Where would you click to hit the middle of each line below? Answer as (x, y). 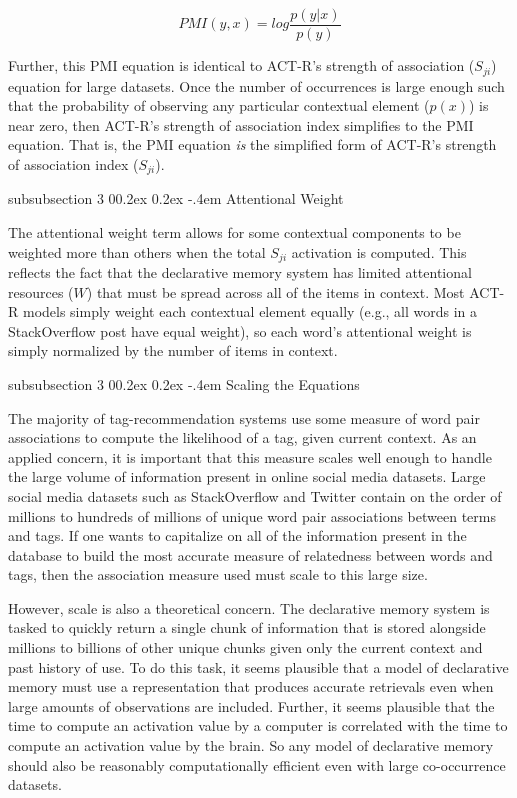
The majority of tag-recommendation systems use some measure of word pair (244, 417)
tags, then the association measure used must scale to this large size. (218, 574)
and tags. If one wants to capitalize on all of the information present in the (237, 535)
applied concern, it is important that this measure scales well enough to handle (250, 456)
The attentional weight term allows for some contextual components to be (234, 231)
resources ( (41, 291)
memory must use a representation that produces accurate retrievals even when (251, 686)
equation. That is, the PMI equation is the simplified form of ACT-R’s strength (252, 144)
